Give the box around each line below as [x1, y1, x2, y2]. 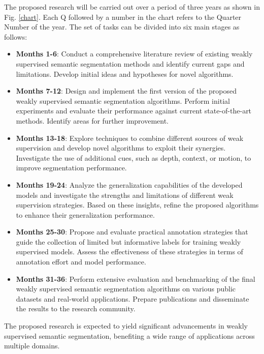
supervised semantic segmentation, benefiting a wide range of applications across [4, 330, 255, 341]
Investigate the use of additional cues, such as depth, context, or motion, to [16, 152, 251, 163]
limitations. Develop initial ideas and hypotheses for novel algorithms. [16, 68, 234, 79]
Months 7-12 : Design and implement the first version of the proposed [16, 85, 237, 96]
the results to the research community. [16, 303, 136, 314]
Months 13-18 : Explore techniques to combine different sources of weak [16, 132, 244, 143]
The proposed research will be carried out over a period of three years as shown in [4, 2, 260, 12]
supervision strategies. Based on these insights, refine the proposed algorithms [16, 199, 259, 210]
